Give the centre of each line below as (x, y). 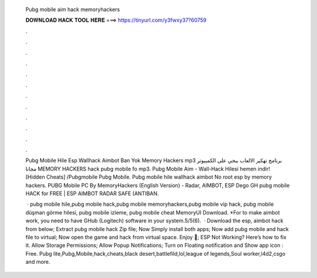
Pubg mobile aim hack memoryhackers (73, 9)
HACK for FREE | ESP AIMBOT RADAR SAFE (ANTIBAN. (92, 193)
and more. (38, 262)
